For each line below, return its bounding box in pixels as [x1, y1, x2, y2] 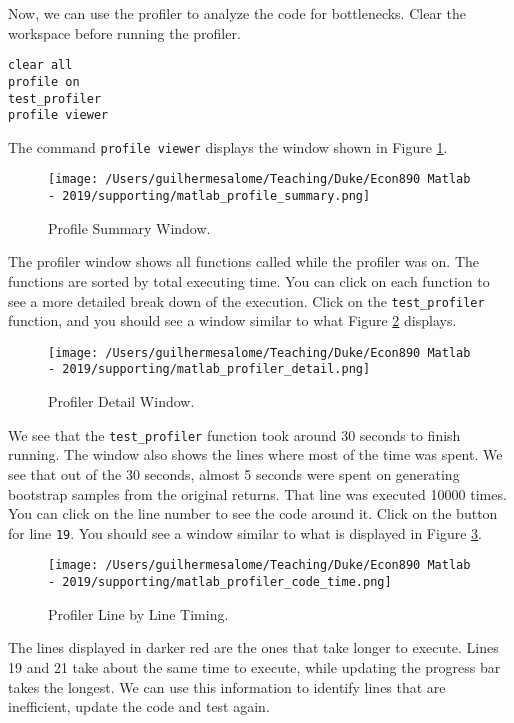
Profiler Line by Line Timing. [48, 603, 229, 624]
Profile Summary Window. [48, 217, 211, 238]
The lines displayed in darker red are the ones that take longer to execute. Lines [8, 637, 499, 658]
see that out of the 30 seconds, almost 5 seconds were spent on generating [8, 463, 460, 484]
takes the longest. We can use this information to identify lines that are [8, 676, 446, 697]
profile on [8, 74, 80, 89]
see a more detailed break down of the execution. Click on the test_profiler [8, 290, 485, 311]
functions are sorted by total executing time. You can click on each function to [8, 270, 490, 291]
